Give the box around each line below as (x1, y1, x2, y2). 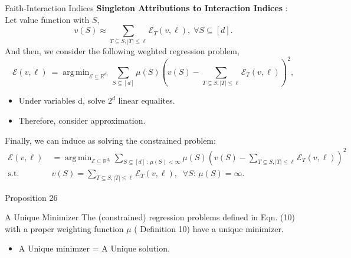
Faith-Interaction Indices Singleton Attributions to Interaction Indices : (5, 2, 288, 14)
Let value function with (5, 13, 90, 25)
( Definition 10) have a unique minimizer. (134, 222, 284, 234)
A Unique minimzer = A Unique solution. (18, 242, 170, 254)
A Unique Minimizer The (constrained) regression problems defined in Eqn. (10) (5, 211, 295, 223)
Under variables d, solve (18, 94, 106, 107)
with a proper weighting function (5, 222, 124, 234)
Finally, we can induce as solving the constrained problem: (5, 134, 216, 146)
